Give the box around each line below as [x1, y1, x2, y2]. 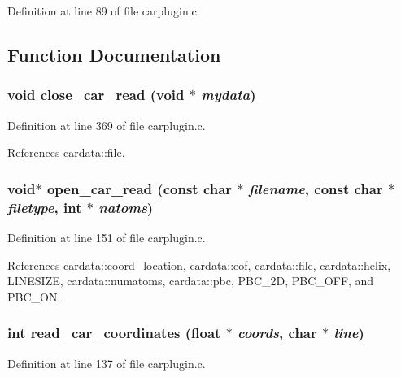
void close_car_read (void [7, 84, 185, 105]
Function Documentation [7, 41, 221, 67]
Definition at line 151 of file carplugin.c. [7, 228, 206, 245]
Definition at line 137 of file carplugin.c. [7, 354, 206, 371]
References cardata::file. [7, 144, 125, 161]
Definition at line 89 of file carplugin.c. [7, 2, 200, 19]
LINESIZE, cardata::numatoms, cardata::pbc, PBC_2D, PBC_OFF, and [7, 272, 374, 289]
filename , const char [248, 178, 383, 198]
